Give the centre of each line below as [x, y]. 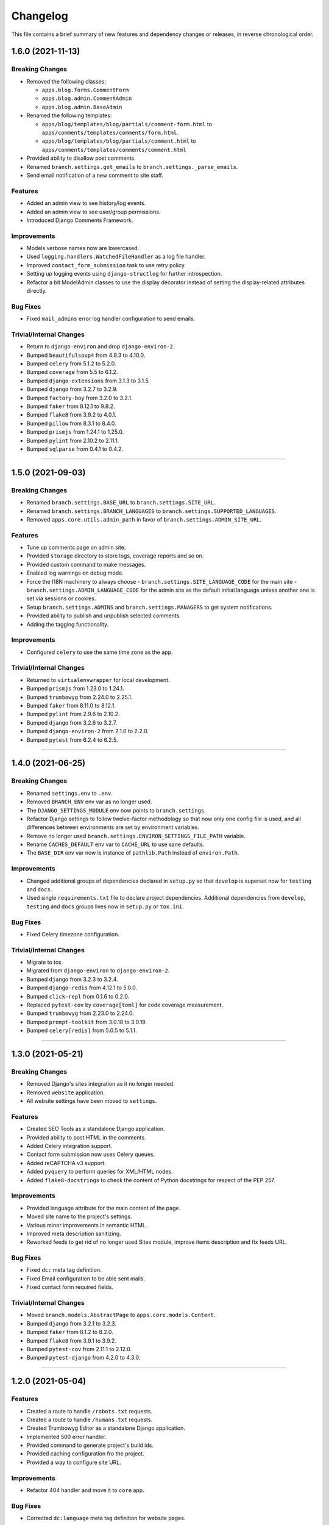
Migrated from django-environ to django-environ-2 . [98, 971]
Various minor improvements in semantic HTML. [87, 1225]
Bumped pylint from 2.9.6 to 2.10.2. [73, 714]
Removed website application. [66, 1093]
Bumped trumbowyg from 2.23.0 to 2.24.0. [80, 1013]
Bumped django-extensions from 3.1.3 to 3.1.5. [88, 381]
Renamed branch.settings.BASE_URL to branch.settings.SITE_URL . [121, 503]
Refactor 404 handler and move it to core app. [85, 1490]
